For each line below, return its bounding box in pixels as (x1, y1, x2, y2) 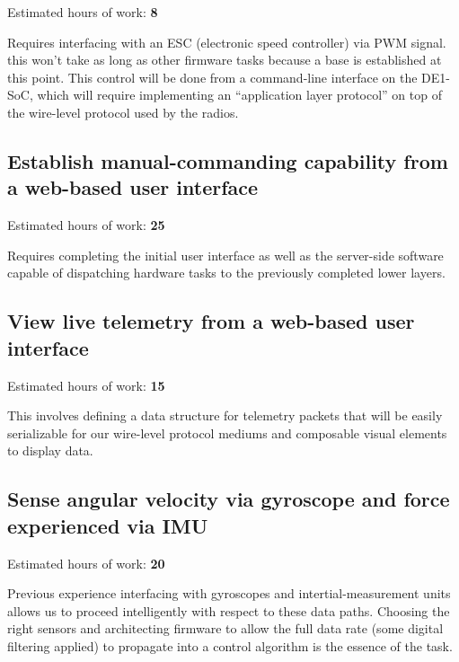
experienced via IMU (7, 511, 208, 539)
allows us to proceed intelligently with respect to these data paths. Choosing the (7, 601, 450, 620)
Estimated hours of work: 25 (7, 216, 165, 234)
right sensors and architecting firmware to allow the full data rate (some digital (7, 619, 444, 638)
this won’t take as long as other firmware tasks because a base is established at (7, 50, 442, 69)
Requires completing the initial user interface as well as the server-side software (7, 245, 444, 264)
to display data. (7, 441, 93, 460)
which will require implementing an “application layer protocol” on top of (37, 85, 442, 104)
